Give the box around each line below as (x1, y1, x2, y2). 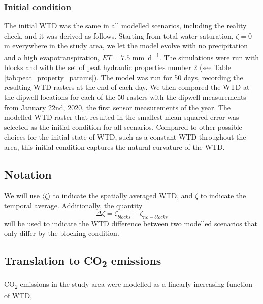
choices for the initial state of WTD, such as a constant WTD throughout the (4, 131, 246, 142)
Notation (4, 166, 52, 182)
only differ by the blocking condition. (4, 228, 119, 239)
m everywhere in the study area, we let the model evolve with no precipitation (4, 40, 248, 51)
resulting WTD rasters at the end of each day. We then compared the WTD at (4, 82, 250, 92)
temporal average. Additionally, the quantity (4, 200, 143, 211)
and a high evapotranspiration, (4, 52, 100, 62)
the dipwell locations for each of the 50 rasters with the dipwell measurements (4, 92, 246, 103)
